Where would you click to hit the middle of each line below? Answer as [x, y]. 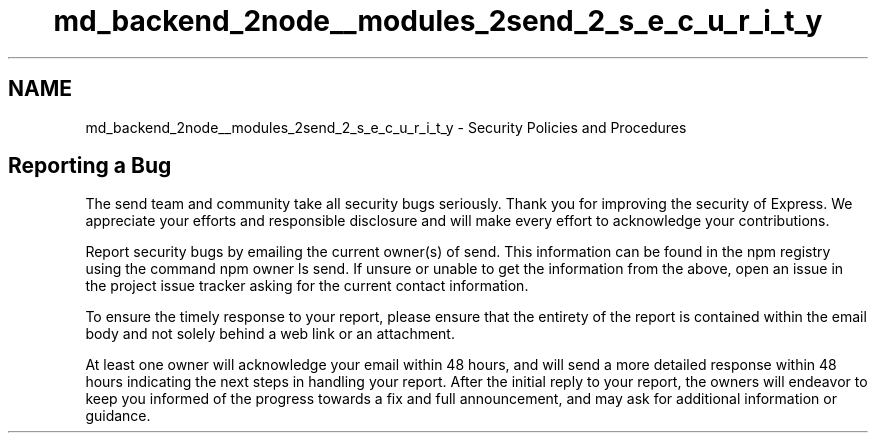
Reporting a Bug [90, 166]
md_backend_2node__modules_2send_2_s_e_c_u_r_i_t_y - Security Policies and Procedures [386, 127]
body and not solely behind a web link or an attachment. [270, 334]
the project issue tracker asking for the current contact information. [307, 286]
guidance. [118, 416]
